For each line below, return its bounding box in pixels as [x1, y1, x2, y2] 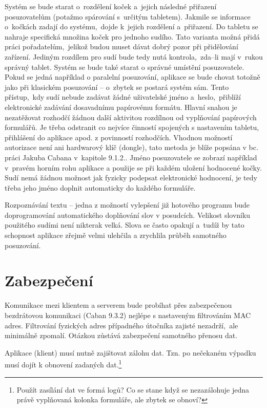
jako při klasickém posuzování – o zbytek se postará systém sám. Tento [5, 81, 229, 92]
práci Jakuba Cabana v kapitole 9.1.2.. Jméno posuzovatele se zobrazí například [5, 152, 257, 162]
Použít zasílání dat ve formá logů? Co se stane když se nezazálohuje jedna [16, 384, 249, 395]
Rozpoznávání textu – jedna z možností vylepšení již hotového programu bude [5, 199, 250, 210]
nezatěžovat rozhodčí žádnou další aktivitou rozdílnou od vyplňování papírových [5, 112, 257, 122]
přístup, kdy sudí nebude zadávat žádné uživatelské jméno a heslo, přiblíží [5, 91, 241, 102]
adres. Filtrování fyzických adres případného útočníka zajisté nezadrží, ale [5, 320, 238, 330]
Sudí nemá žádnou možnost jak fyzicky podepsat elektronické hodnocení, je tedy [5, 172, 257, 183]
